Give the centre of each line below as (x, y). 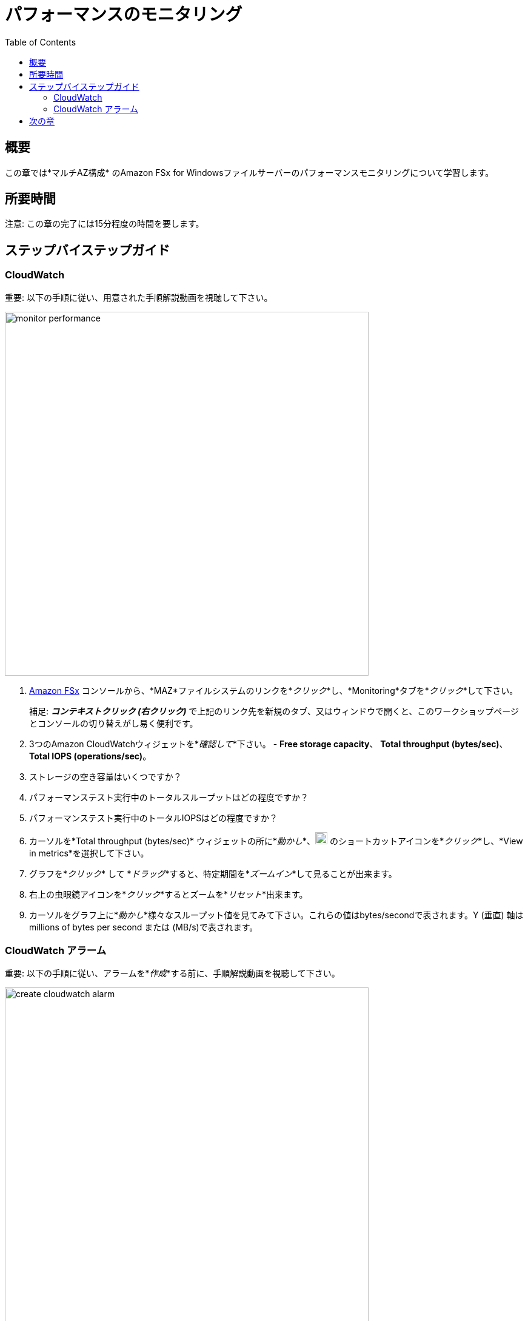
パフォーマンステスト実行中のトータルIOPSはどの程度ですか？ (154, 818)
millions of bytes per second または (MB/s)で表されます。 (144, 927)
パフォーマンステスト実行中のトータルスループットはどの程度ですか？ (169, 797)
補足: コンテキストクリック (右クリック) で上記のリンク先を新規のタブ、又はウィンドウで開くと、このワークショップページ (274, 711)
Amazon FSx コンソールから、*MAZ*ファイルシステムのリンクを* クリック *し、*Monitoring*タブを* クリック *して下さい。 (274, 690)
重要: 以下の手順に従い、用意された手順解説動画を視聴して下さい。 (139, 297)
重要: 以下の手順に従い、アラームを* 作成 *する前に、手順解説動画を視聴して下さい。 (172, 973)
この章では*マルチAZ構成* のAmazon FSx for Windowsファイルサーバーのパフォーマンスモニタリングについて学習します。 (249, 172)
